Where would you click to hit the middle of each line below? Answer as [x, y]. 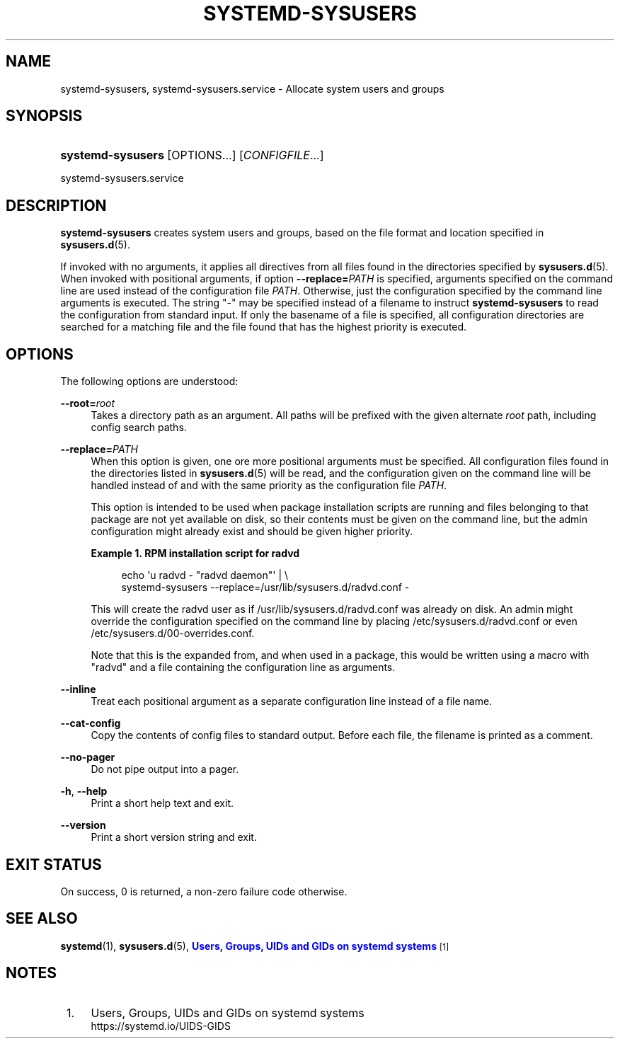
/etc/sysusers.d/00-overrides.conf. [173, 633]
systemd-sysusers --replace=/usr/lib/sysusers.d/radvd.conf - [265, 587]
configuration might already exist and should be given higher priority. [252, 532]
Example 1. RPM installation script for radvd [195, 553]
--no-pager [88, 757]
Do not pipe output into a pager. [165, 769]
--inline [78, 689]
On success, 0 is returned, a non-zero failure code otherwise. [204, 891]
